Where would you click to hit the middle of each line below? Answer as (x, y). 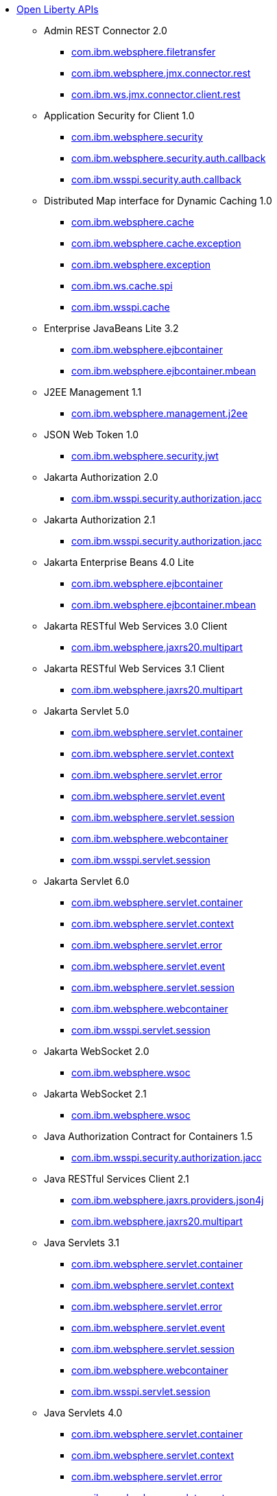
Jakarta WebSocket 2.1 (95, 1094)
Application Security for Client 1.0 (119, 116)
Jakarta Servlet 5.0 (87, 711)
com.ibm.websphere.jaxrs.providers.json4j (168, 1200)
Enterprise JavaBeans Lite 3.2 (111, 328)
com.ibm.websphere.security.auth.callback (169, 158)
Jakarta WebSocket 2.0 (97, 1051)
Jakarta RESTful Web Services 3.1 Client (134, 668)
